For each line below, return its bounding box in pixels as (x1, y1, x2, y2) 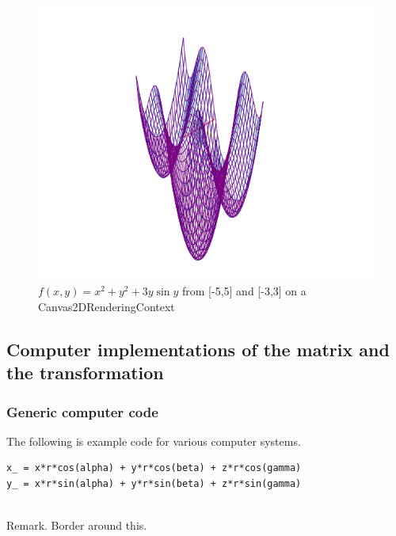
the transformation (6, 360, 164, 385)
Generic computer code (6, 401, 158, 421)
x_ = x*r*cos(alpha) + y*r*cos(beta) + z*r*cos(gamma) (6, 462, 302, 474)
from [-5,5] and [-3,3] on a (182, 283, 307, 299)
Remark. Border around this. (6, 517, 147, 534)
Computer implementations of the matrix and (6, 336, 390, 361)
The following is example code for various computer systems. (6, 432, 301, 449)
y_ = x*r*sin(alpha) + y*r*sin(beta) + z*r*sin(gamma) (6, 478, 302, 490)
